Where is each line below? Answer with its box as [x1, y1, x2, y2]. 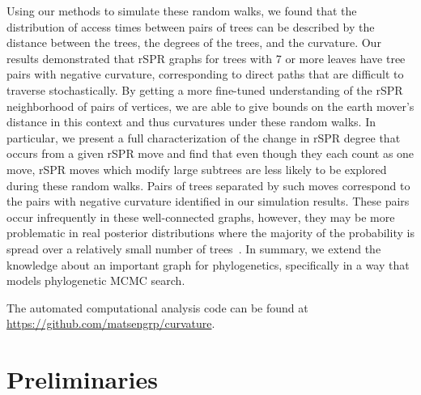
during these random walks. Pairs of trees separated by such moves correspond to [6, 176, 410, 193]
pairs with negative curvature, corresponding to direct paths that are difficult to [6, 66, 404, 83]
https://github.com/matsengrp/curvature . [6, 315, 215, 332]
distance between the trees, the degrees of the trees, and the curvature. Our [6, 34, 381, 51]
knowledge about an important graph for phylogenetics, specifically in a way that [6, 256, 410, 273]
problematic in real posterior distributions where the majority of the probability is [6, 224, 415, 241]
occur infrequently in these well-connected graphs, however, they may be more [6, 208, 395, 225]
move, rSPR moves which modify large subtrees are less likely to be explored [6, 160, 387, 177]
